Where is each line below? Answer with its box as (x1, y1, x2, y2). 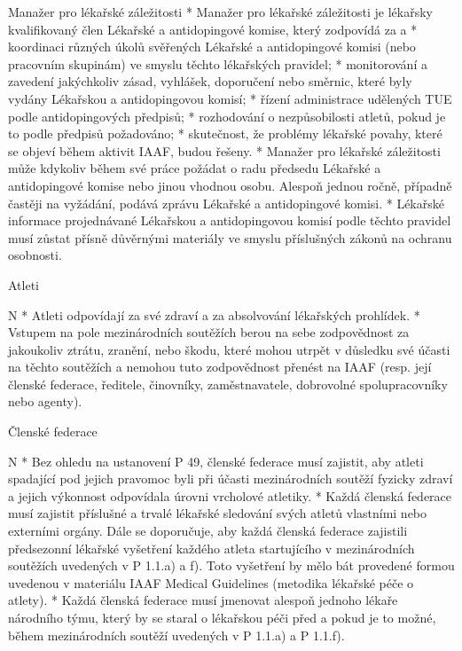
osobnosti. (8, 246, 62, 264)
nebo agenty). (8, 392, 82, 411)
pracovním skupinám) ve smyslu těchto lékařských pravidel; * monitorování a (8, 54, 427, 73)
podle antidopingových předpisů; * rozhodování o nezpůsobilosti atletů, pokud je (8, 106, 446, 125)
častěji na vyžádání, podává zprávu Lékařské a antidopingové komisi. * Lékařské (8, 193, 444, 212)
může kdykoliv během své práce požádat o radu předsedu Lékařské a (8, 159, 381, 177)
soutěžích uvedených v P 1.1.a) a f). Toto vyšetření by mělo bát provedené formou (8, 556, 455, 575)
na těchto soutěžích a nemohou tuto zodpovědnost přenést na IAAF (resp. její (8, 357, 432, 376)
